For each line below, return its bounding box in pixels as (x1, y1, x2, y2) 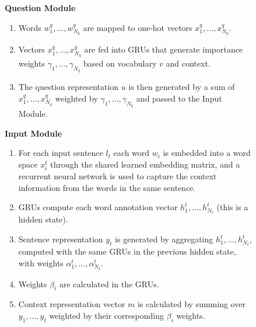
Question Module (5, 2, 76, 13)
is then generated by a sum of (128, 81, 235, 93)
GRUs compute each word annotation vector (18, 201, 178, 213)
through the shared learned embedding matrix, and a (50, 158, 240, 171)
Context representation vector (18, 298, 125, 310)
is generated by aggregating (115, 233, 213, 245)
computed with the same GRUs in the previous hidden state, (18, 245, 236, 258)
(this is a (216, 201, 248, 213)
